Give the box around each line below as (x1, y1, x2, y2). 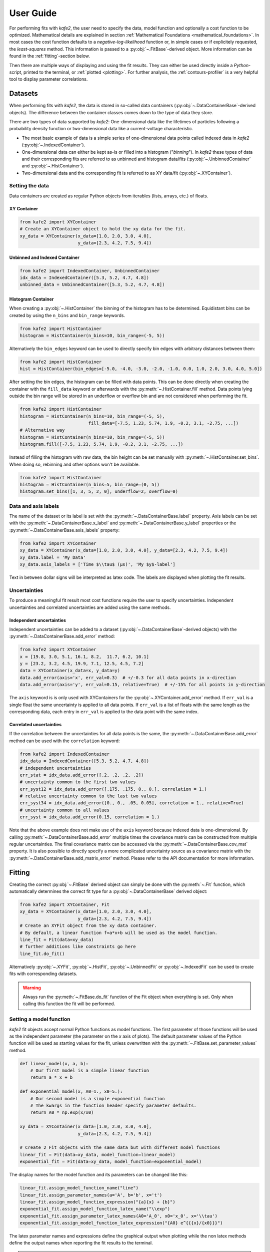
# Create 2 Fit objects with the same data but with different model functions (19, 1145, 220, 1150)
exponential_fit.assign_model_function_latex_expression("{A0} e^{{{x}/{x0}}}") (19, 1220, 223, 1226)
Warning (22, 985, 41, 991)
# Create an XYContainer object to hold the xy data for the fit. (19, 226, 186, 232)
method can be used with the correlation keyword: (9, 738, 120, 744)
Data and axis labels (9, 502, 59, 509)
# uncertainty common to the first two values (19, 779, 136, 785)
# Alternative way (19, 427, 65, 433)
